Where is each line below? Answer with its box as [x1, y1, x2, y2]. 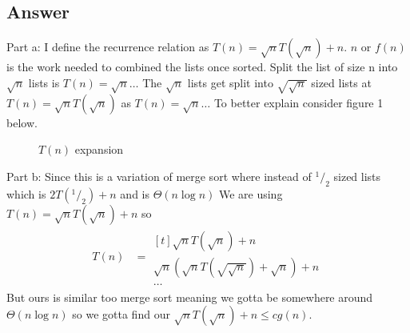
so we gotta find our [72, 306, 170, 323]
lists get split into [187, 74, 273, 90]
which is [6, 185, 46, 202]
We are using [218, 185, 283, 202]
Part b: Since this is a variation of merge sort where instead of [6, 167, 312, 184]
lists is [28, 74, 60, 90]
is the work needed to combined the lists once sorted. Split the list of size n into [6, 58, 398, 75]
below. [6, 114, 38, 130]
